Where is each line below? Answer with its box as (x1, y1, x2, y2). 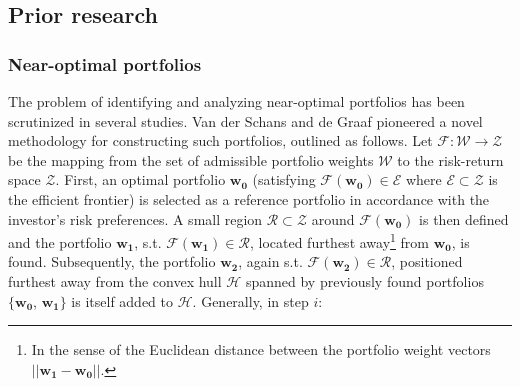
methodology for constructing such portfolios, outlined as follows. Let (8, 130, 433, 151)
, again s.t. (238, 251, 303, 272)
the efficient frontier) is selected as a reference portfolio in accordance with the (8, 188, 490, 209)
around (311, 208, 355, 229)
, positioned (391, 251, 463, 272)
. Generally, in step (192, 290, 309, 311)
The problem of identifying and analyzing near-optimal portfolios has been (8, 91, 465, 111)
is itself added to (71, 290, 174, 311)
